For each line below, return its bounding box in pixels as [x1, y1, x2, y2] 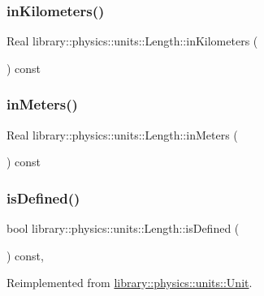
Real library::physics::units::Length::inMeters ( [6, 126, 238, 143]
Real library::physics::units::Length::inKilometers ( [6, 32, 258, 49]
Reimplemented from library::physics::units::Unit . [6, 274, 253, 291]
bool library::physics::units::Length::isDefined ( [6, 220, 240, 237]
